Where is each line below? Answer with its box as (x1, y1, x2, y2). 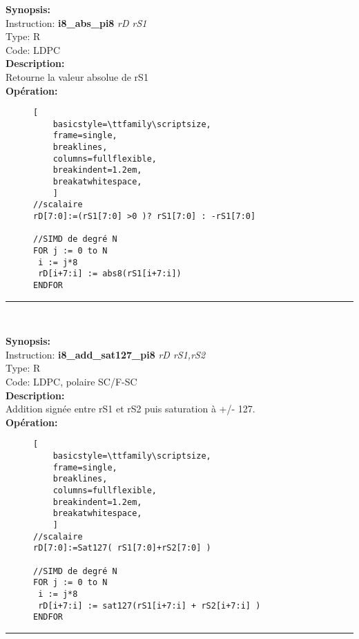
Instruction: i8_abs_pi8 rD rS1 (6, 15, 147, 30)
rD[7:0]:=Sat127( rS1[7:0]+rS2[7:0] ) (33, 543, 211, 553)
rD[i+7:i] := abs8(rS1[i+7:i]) (38, 269, 182, 279)
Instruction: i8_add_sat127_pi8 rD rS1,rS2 (6, 347, 206, 361)
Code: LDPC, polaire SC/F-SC (6, 374, 137, 389)
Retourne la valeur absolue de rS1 (6, 69, 148, 84)
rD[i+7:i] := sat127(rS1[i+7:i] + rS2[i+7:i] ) (38, 600, 261, 611)
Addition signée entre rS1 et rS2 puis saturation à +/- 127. (6, 401, 255, 416)
